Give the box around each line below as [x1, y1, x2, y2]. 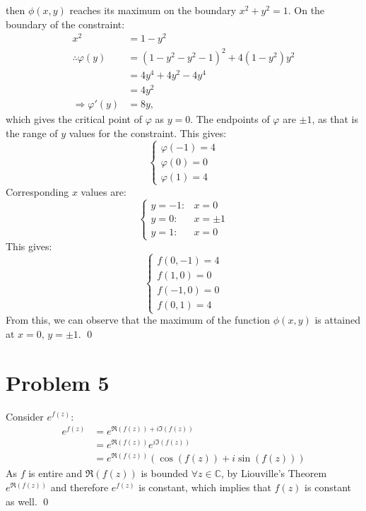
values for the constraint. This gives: [69, 125, 227, 140]
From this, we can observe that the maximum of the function [6, 312, 271, 327]
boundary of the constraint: [6, 16, 125, 31]
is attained [314, 312, 361, 327]
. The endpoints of [190, 112, 270, 127]
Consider [6, 409, 44, 423]
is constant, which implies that [138, 480, 271, 494]
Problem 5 [6, 368, 110, 397]
